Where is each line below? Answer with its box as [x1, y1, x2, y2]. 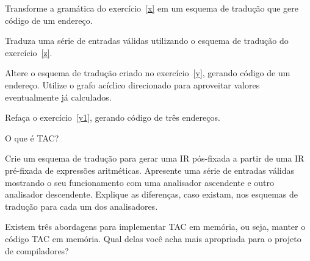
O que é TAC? [5, 131, 59, 144]
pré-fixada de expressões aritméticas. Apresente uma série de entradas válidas [5, 163, 295, 176]
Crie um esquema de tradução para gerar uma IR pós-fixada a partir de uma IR [5, 152, 305, 165]
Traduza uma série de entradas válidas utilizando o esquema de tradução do [5, 34, 289, 47]
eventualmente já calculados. [5, 90, 112, 103]
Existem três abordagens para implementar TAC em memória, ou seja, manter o [5, 220, 306, 233]
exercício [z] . [5, 46, 52, 59]
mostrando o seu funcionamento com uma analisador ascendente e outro [5, 176, 275, 188]
